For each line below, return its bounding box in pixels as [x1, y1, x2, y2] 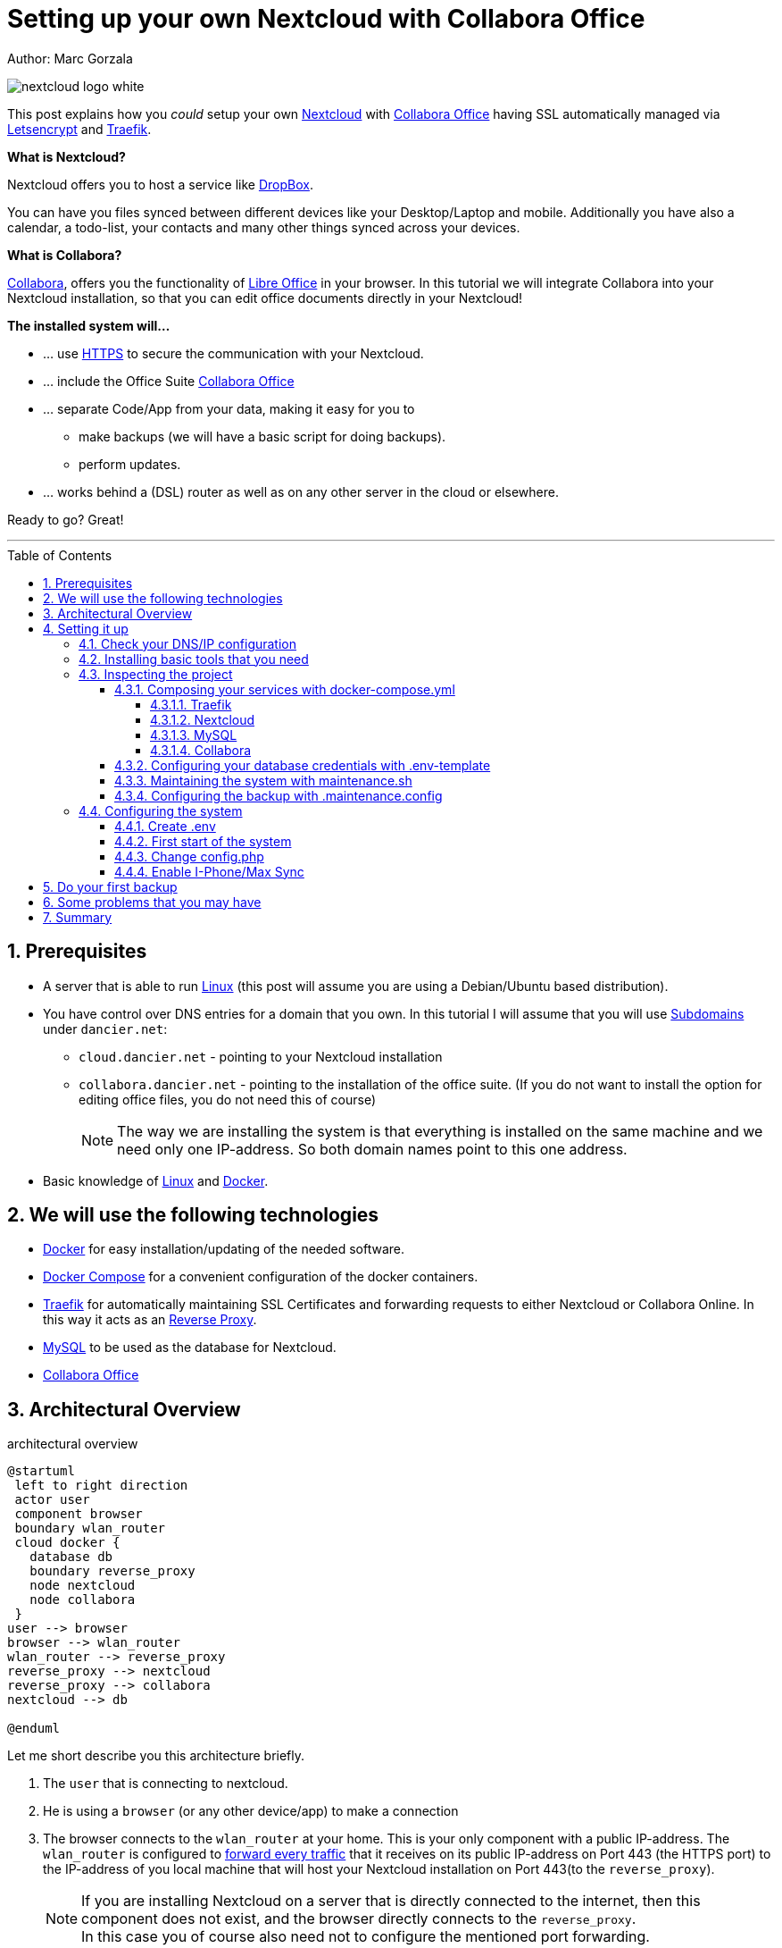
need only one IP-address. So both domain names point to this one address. [117, 1139, 628, 1158]
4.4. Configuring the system [79, 802, 243, 819]
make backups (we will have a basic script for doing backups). [79, 428, 446, 444]
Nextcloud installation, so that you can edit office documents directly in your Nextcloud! [7, 290, 523, 306]
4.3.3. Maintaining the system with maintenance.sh [114, 772, 412, 788]
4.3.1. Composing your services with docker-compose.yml [114, 681, 455, 697]
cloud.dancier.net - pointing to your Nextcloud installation [79, 1048, 443, 1064]
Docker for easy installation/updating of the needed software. [43, 1241, 405, 1257]
